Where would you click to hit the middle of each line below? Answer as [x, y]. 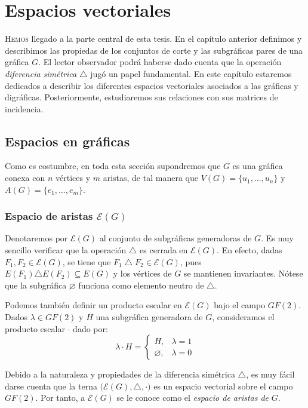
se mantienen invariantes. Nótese [243, 273]
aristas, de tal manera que [150, 178]
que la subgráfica [36, 285]
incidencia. [24, 108]
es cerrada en [164, 250]
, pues [191, 261]
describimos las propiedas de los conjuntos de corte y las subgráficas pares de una [154, 50]
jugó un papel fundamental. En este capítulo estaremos [191, 73]
